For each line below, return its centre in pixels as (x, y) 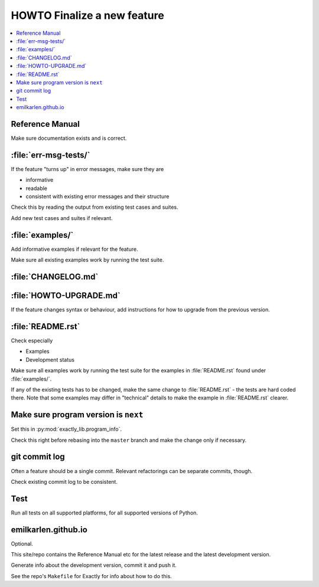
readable (36, 188)
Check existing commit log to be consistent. (64, 481)
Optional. (22, 543)
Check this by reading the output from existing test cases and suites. (95, 207)
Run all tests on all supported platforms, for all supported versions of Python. (104, 513)
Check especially (32, 340)
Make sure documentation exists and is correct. (69, 138)
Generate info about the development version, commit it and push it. (94, 565)
